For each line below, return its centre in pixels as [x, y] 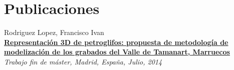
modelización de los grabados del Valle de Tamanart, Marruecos [117, 52]
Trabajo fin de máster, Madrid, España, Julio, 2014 [83, 61]
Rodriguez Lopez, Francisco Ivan [54, 32]
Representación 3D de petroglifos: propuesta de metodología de [116, 42]
